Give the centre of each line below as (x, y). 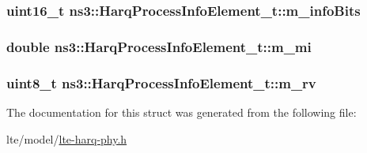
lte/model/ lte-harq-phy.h (67, 138)
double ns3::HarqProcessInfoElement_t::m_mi (159, 46)
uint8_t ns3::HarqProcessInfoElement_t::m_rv (161, 82)
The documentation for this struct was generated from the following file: (182, 112)
